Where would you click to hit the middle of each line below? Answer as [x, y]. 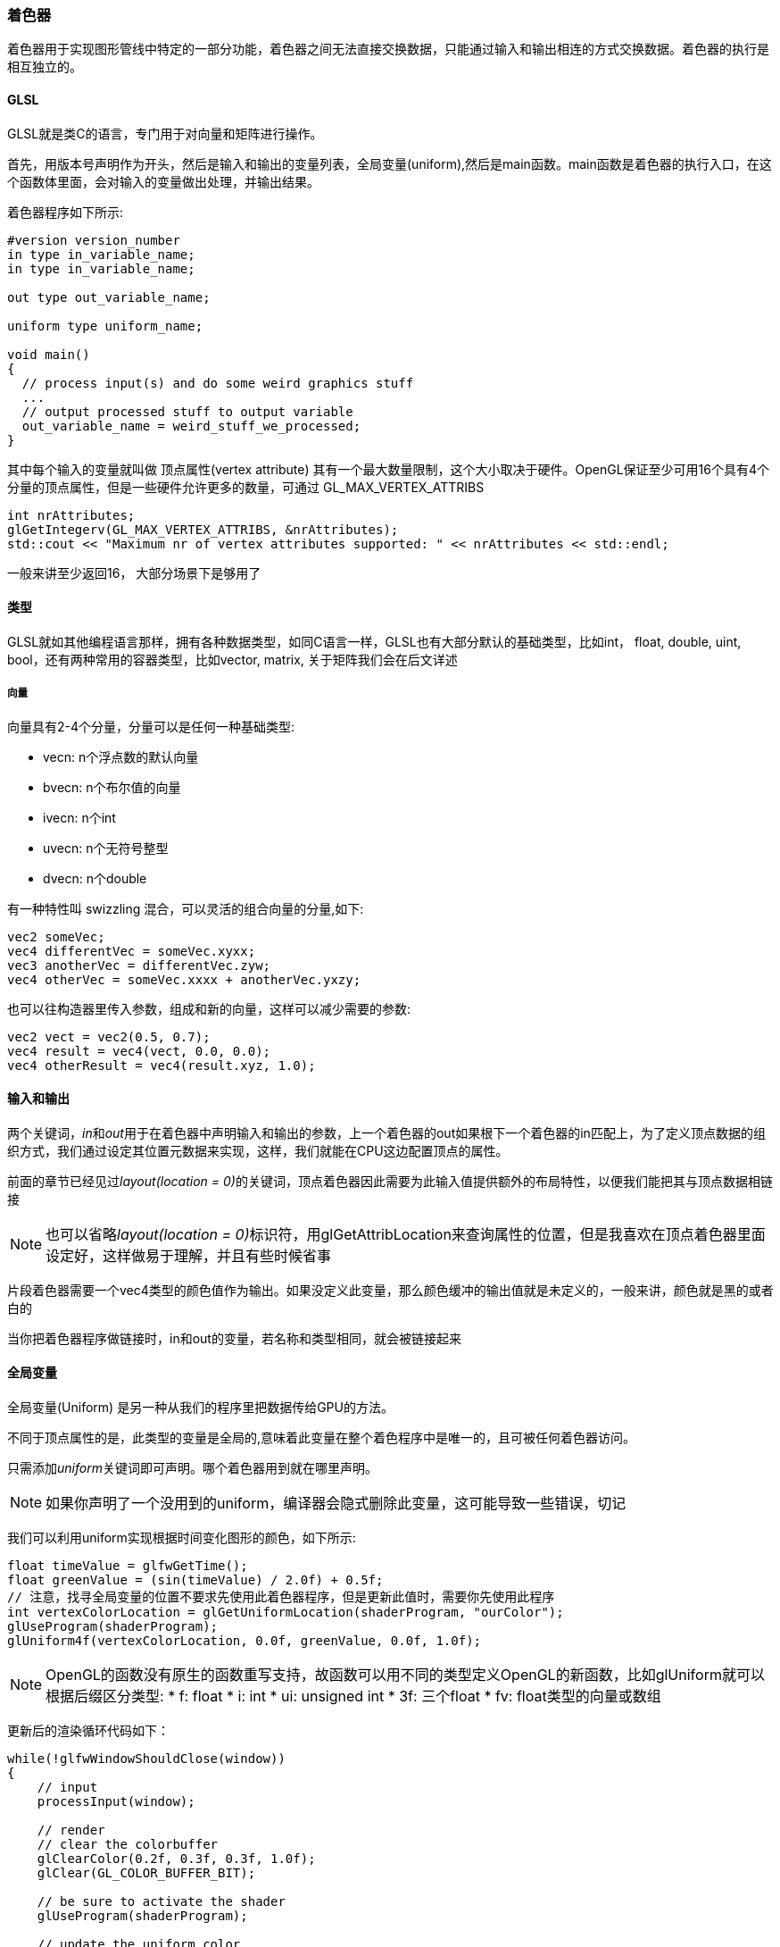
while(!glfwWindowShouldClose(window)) [146, 1759]
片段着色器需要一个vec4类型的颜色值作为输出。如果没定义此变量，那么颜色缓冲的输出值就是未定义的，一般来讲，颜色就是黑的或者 [390, 1290]
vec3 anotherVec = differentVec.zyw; [139, 965]
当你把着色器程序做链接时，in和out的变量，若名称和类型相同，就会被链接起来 [234, 1338]
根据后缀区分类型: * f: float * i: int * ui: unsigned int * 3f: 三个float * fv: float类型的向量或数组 [353, 1696]
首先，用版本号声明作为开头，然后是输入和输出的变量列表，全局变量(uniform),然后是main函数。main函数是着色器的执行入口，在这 [390, 163]
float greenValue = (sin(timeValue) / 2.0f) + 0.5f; [195, 1580]
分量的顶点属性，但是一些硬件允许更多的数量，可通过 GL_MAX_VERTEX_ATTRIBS [246, 487]
